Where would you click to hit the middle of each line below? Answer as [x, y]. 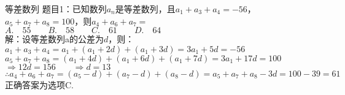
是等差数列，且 [145, 9]
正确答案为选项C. [39, 84]
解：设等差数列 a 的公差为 [54, 39]
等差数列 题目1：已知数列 [56, 9]
